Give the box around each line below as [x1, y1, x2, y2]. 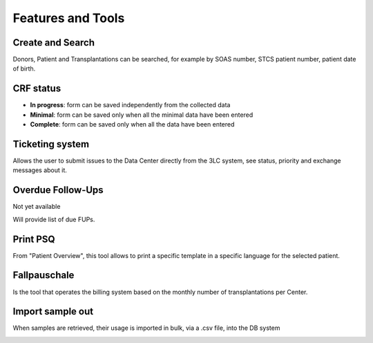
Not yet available [12, 203, 61, 211]
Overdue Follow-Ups [12, 184, 104, 196]
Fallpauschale [12, 270, 75, 281]
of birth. [12, 64, 36, 73]
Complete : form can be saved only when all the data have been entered [30, 120, 235, 129]
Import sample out [12, 306, 93, 317]
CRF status [12, 83, 61, 95]
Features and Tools [12, 10, 125, 26]
